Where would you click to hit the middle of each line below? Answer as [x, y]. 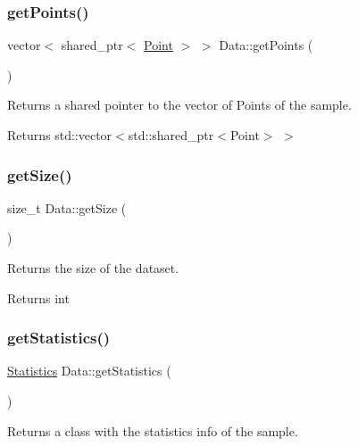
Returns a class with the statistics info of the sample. [153, 430]
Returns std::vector [60, 135]
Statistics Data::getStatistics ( [89, 371]
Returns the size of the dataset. [93, 268]
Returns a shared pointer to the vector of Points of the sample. [179, 105]
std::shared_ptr [171, 135]
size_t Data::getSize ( [67, 207]
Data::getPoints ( [266, 45]
